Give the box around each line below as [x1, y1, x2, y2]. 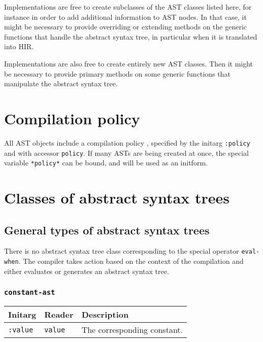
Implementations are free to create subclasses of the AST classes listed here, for [4, 2, 252, 12]
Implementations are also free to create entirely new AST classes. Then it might [4, 58, 253, 69]
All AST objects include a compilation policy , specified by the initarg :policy [4, 137, 250, 148]
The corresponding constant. [81, 324, 183, 336]
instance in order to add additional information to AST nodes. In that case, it [4, 11, 247, 22]
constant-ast [4, 288, 55, 297]
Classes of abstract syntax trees [4, 187, 229, 208]
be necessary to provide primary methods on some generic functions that [4, 68, 231, 79]
